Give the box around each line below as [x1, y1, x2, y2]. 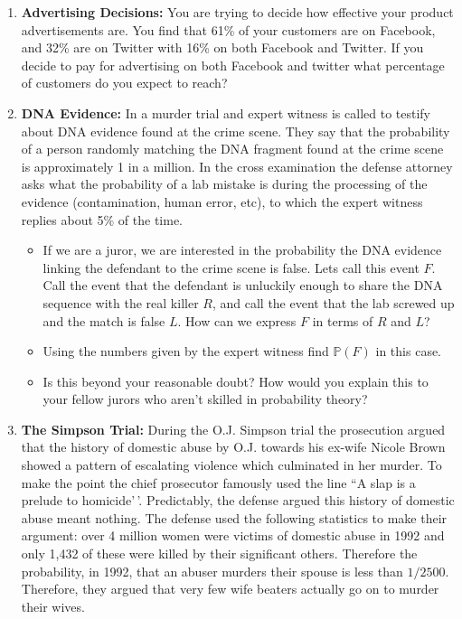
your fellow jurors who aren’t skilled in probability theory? [42, 389, 368, 408]
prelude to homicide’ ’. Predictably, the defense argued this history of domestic [21, 491, 455, 510]
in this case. [375, 342, 441, 361]
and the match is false [42, 311, 165, 330]
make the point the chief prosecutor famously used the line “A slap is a [21, 473, 416, 492]
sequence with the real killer [42, 293, 199, 312]
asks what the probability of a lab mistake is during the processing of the [21, 174, 428, 193]
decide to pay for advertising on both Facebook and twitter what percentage [21, 55, 445, 74]
